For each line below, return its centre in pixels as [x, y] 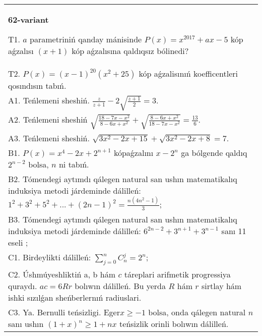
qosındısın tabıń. [37, 86]
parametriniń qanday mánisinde [86, 39]
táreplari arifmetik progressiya [177, 274]
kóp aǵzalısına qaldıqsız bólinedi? [130, 51]
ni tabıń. [74, 164]
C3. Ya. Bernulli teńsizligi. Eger [64, 312]
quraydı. [23, 286]
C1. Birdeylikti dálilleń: [50, 257]
